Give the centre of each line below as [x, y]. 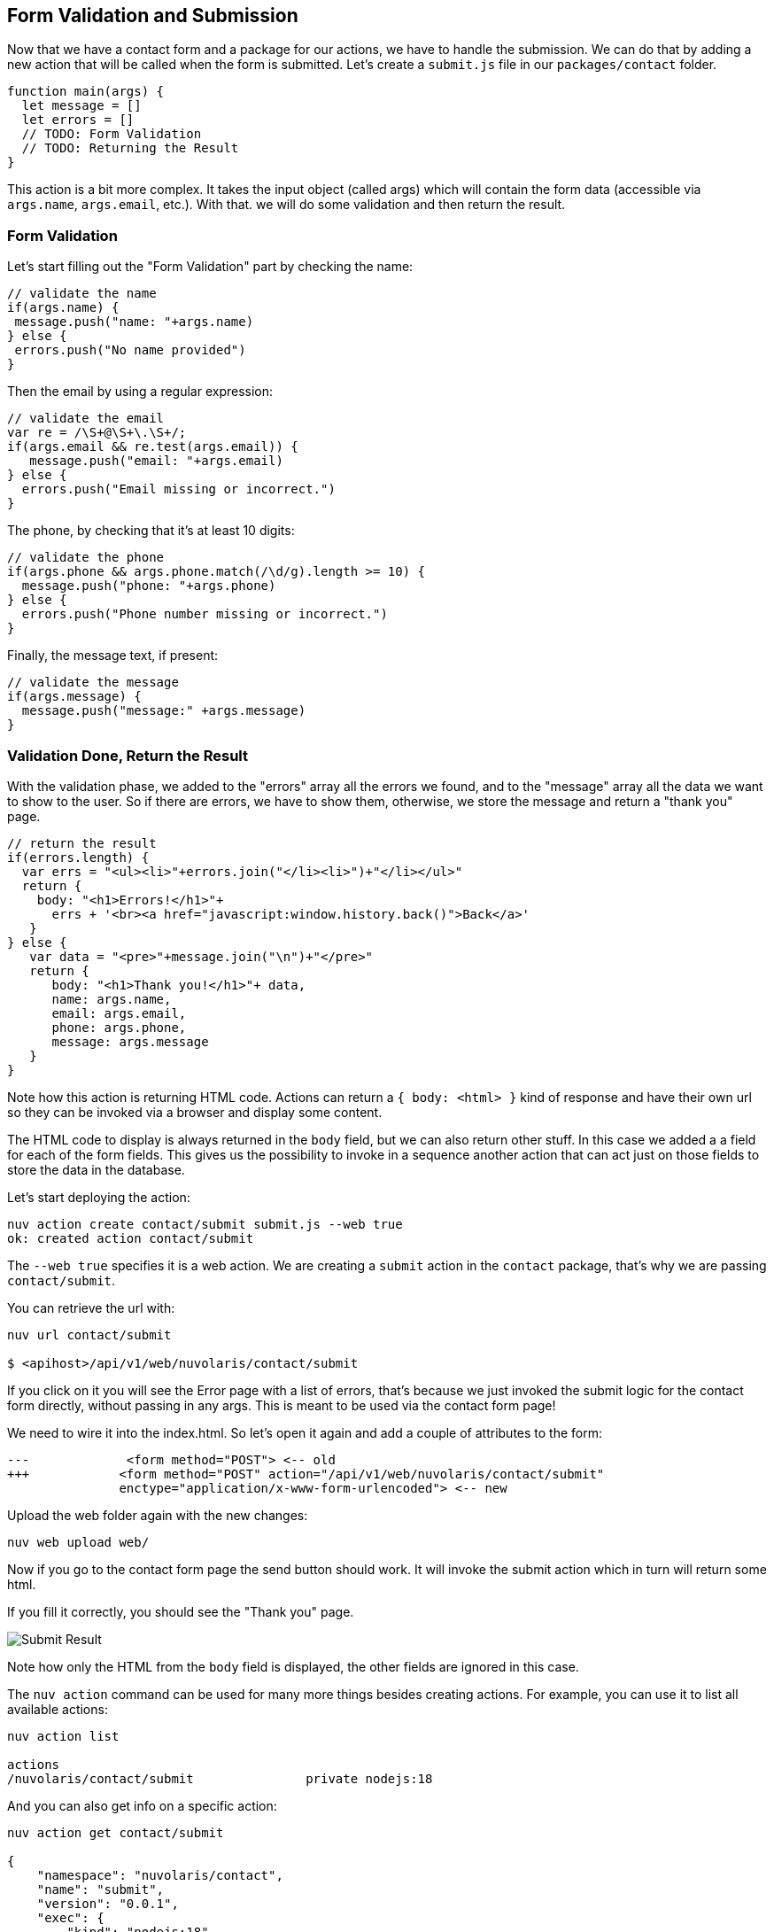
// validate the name [82, 294]
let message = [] [81, 106]
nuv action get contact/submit [116, 1832]
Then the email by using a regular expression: [140, 392]
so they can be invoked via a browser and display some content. [195, 1112]
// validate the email [86, 419]
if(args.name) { [63, 308]
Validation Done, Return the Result [128, 755]
